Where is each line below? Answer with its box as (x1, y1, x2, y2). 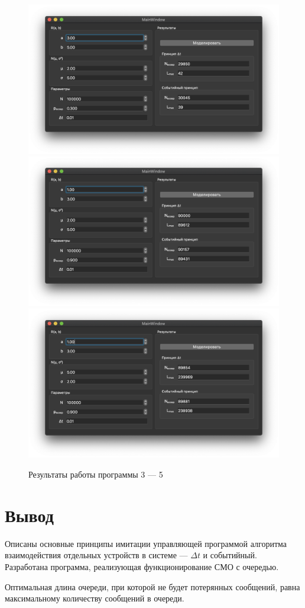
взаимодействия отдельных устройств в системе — (5, 549, 188, 561)
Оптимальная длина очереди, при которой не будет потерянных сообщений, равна (5, 580, 300, 593)
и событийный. (203, 549, 257, 561)
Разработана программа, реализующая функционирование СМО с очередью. (5, 560, 279, 572)
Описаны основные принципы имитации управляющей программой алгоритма (5, 537, 287, 549)
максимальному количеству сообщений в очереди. (5, 592, 184, 604)
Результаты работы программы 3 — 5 (28, 468, 163, 481)
